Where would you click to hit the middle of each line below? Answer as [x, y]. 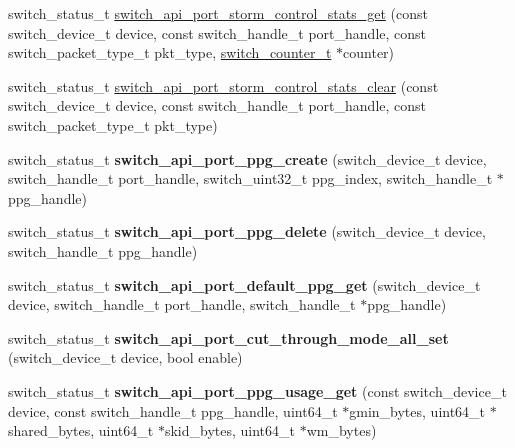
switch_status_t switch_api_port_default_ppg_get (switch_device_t [244, 284]
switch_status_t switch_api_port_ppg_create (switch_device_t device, [247, 158]
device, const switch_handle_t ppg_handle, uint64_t [173, 410]
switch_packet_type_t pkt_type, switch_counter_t [170, 52]
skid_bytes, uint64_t [229, 430]
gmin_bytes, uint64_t [417, 410]
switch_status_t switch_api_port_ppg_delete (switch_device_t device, [247, 231]
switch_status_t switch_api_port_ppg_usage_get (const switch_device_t [257, 390]
